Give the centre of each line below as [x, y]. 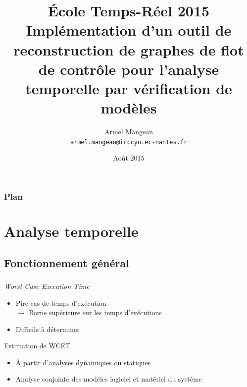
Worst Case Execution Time [47, 286]
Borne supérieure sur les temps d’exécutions [95, 312]
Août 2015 [129, 158]
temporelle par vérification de [129, 88]
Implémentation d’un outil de [129, 30]
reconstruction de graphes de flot [129, 49]
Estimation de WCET [37, 346]
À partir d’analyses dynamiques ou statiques [83, 362]
